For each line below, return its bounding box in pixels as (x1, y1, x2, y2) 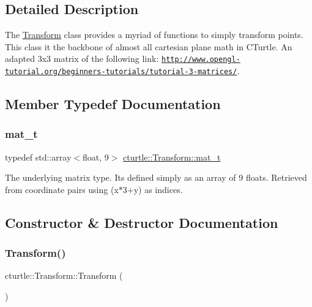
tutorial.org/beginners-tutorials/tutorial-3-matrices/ (5, 67, 237, 77)
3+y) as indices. (122, 183, 183, 195)
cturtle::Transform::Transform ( (5, 269, 123, 282)
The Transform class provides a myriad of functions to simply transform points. (5, 28, 303, 41)
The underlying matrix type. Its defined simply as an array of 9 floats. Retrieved (5, 171, 307, 184)
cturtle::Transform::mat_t (123, 150, 221, 163)
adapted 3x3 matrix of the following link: (5, 52, 159, 65)
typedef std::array (5, 150, 72, 163)
